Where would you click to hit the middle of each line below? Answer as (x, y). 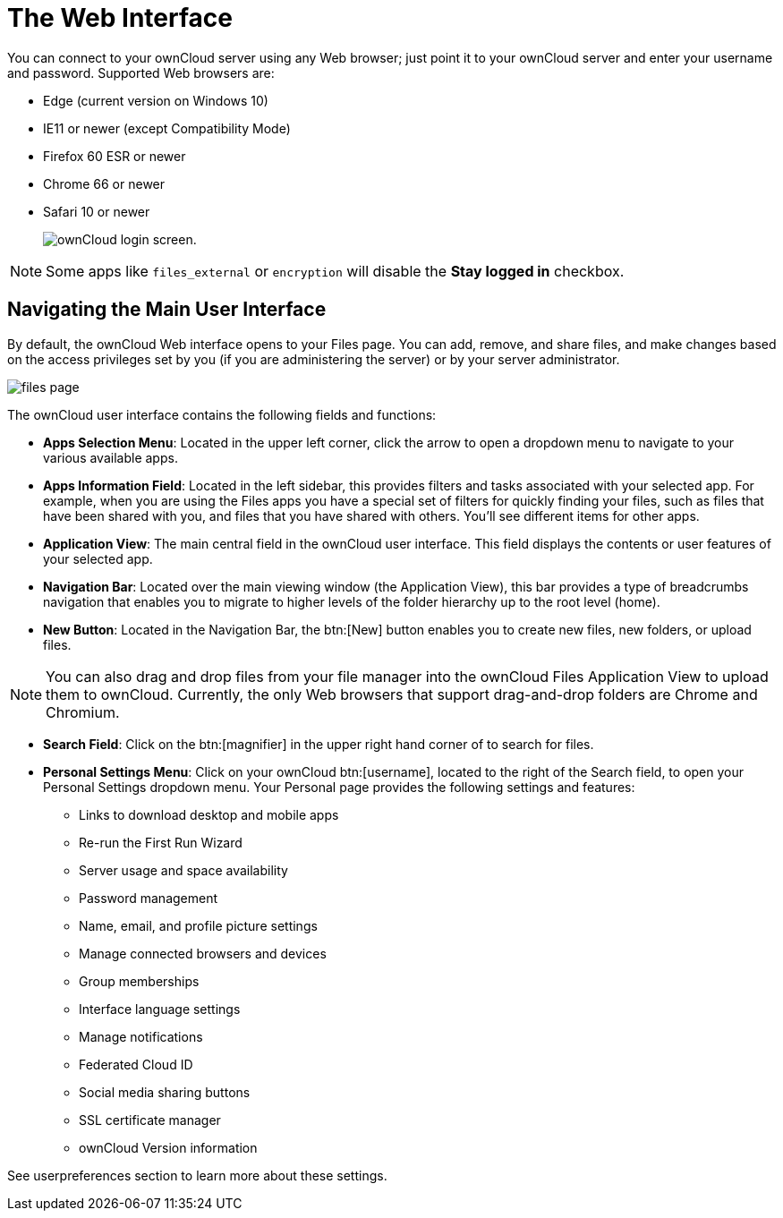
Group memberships (139, 981)
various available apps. (111, 457)
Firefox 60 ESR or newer (115, 156)
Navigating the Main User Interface (167, 310)
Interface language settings (160, 1009)
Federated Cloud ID (136, 1064)
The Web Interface (120, 18)
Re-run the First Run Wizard (161, 842)
